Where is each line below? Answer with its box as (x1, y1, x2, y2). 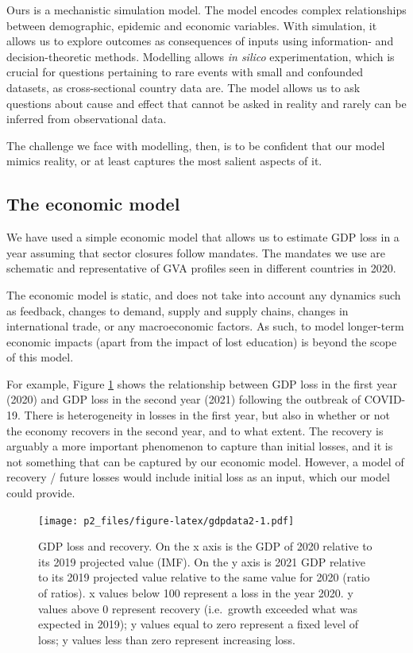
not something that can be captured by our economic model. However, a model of (6, 453, 404, 469)
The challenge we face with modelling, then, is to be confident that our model (6, 137, 385, 153)
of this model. (6, 349, 74, 365)
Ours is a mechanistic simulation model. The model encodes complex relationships (6, 2, 407, 17)
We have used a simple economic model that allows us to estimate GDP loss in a (6, 229, 399, 245)
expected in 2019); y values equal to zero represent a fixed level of (38, 616, 359, 632)
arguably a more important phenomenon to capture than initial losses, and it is (6, 438, 393, 454)
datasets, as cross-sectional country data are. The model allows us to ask (6, 79, 361, 95)
